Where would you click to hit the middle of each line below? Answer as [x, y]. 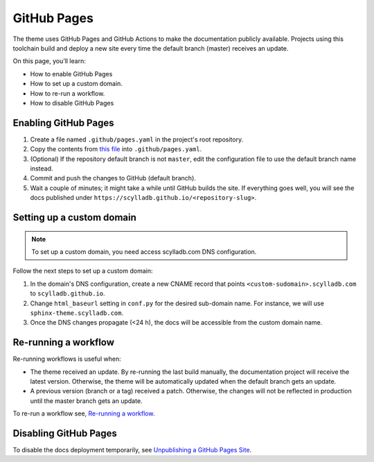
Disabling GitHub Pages [65, 433]
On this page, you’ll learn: [49, 61]
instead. [42, 168]
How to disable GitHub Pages [72, 103]
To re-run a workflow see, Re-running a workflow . [84, 413]
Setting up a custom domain [74, 217]
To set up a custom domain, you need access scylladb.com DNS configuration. [144, 251]
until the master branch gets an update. [86, 401]
